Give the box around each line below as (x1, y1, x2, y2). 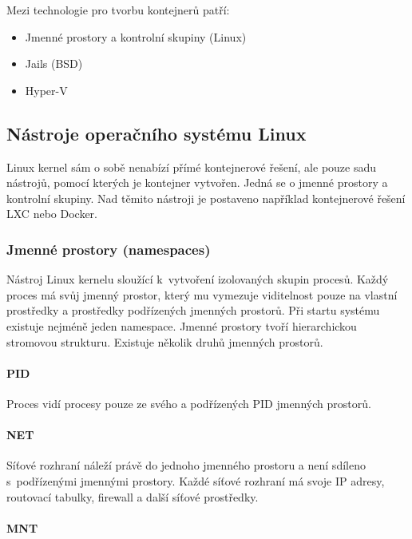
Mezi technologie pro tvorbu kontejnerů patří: (6, 2, 230, 18)
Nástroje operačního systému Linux (6, 121, 307, 145)
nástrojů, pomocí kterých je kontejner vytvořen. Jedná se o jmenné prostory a (6, 174, 388, 191)
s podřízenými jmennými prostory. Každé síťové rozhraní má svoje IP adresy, (6, 472, 385, 489)
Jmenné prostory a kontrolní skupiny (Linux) (25, 28, 247, 45)
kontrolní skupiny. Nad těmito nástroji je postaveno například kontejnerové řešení (6, 189, 406, 206)
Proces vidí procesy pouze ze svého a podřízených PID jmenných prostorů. (6, 394, 371, 411)
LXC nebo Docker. (6, 205, 97, 222)
